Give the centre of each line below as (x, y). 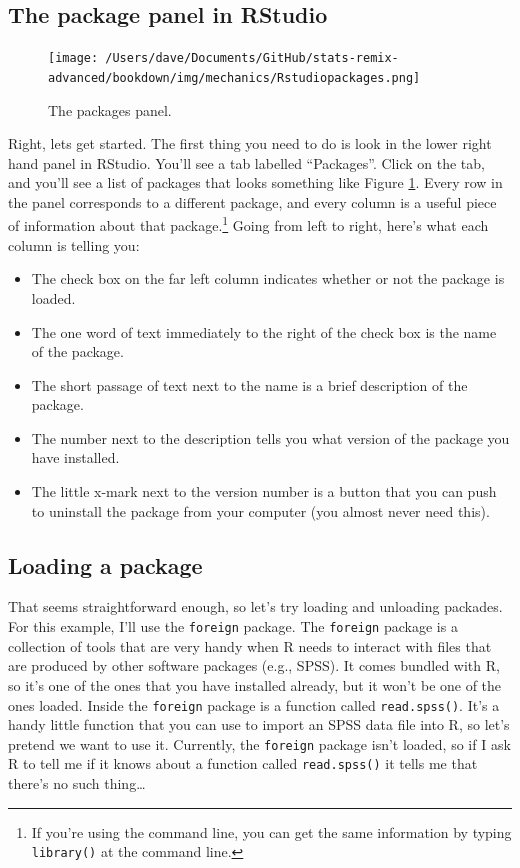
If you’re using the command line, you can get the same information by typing (271, 831)
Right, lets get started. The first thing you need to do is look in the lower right (250, 143)
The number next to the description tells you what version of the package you (270, 437)
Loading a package (105, 564)
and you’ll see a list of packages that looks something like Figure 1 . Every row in (255, 182)
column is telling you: (74, 244)
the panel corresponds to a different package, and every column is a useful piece (252, 201)
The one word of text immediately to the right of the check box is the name (264, 331)
